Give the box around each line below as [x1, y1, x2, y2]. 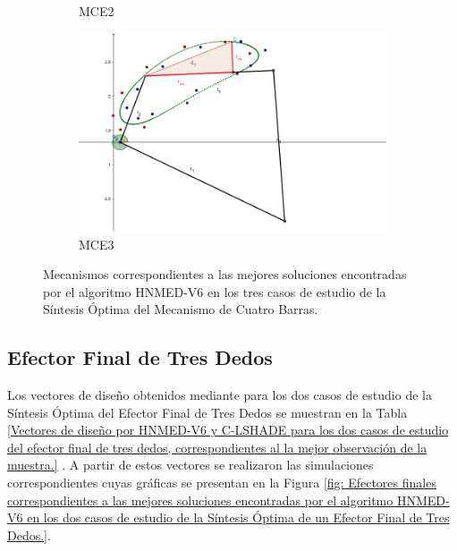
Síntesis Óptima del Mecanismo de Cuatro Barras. [43, 300, 318, 318]
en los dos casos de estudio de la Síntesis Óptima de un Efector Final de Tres [27, 508, 450, 527]
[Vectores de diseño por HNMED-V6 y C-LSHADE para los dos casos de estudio [7, 420, 449, 439]
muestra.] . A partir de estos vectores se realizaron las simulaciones [7, 455, 374, 474]
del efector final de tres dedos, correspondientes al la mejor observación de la [7, 437, 427, 456]
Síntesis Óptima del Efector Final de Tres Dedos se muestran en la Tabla [7, 403, 408, 421]
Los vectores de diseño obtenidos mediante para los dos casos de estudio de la [7, 386, 432, 404]
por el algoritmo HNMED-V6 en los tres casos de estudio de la [43, 282, 386, 301]
